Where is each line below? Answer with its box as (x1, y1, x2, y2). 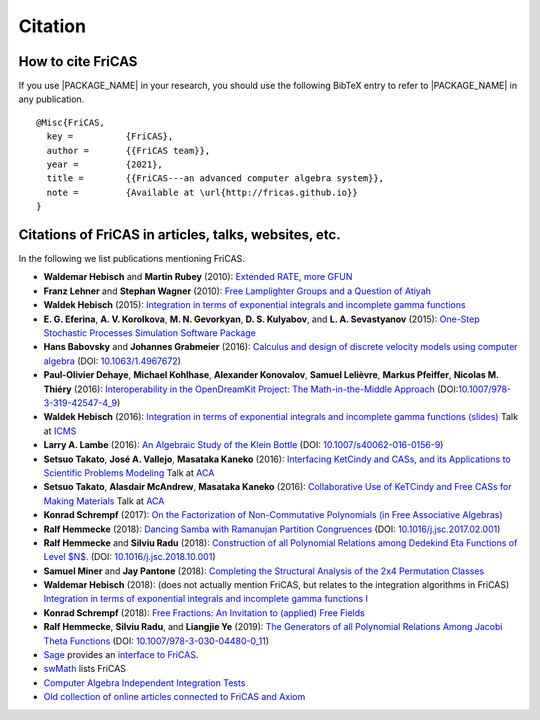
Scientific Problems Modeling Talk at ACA (43, 466, 215, 479)
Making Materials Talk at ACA (43, 495, 165, 507)
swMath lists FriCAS (43, 663, 127, 675)
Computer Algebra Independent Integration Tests (43, 676, 246, 689)
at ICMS (43, 425, 77, 437)
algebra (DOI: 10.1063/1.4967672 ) (43, 355, 182, 367)
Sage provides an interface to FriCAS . (43, 649, 199, 661)
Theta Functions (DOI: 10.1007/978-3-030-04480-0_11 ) (43, 635, 270, 647)
